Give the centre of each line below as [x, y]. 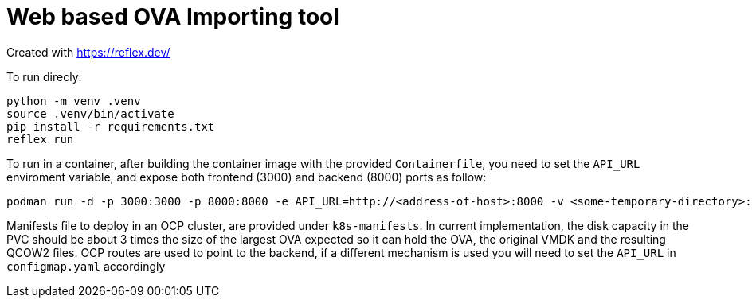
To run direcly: [44, 76]
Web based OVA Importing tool [173, 17]
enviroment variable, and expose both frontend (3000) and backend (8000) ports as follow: [247, 177]
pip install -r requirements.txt [111, 126]
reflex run [40, 139]
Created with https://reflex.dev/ [88, 52]
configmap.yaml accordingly [86, 266]
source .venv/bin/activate [90, 113]
